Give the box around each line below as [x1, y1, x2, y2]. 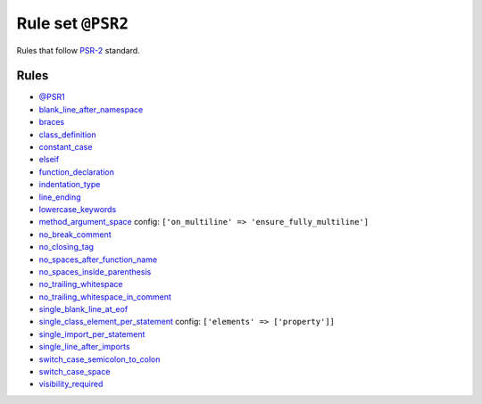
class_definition [38, 129, 97, 140]
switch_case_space [38, 367, 111, 377]
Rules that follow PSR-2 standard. [16, 45, 140, 55]
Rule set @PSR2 [16, 13, 129, 33]
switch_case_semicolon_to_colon [38, 353, 161, 365]
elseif [38, 154, 60, 165]
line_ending [38, 192, 81, 202]
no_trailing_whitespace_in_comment [38, 291, 171, 302]
